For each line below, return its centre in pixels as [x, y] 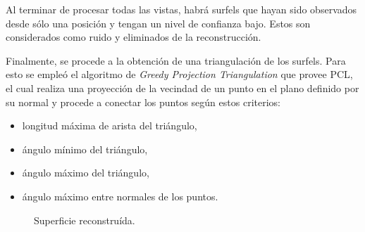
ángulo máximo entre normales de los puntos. [120, 196]
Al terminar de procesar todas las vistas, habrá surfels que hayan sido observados [181, 9]
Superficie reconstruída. [85, 220]
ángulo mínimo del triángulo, [85, 149]
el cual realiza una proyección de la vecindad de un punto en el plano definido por [182, 88]
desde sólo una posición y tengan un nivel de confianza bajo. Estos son [158, 23]
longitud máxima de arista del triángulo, [110, 125]
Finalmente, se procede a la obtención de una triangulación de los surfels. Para [176, 60]
